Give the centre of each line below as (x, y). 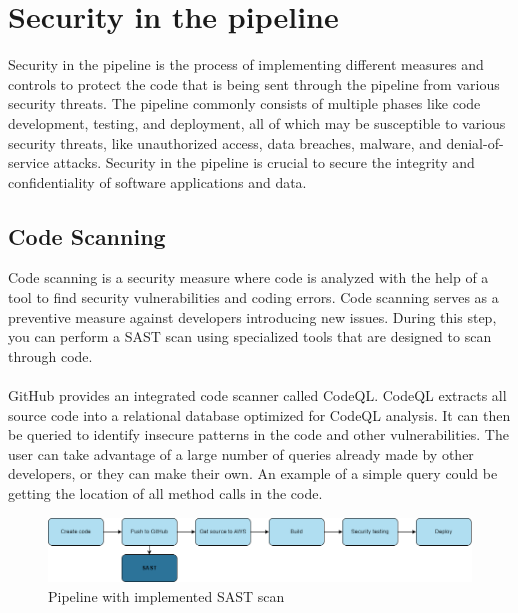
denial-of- (475, 142)
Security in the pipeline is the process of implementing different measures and (246, 64)
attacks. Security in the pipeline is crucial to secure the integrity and (264, 162)
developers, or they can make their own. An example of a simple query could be (253, 473)
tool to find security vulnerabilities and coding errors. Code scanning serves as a (253, 297)
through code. (50, 355)
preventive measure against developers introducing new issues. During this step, (252, 316)
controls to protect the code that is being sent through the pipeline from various (254, 83)
